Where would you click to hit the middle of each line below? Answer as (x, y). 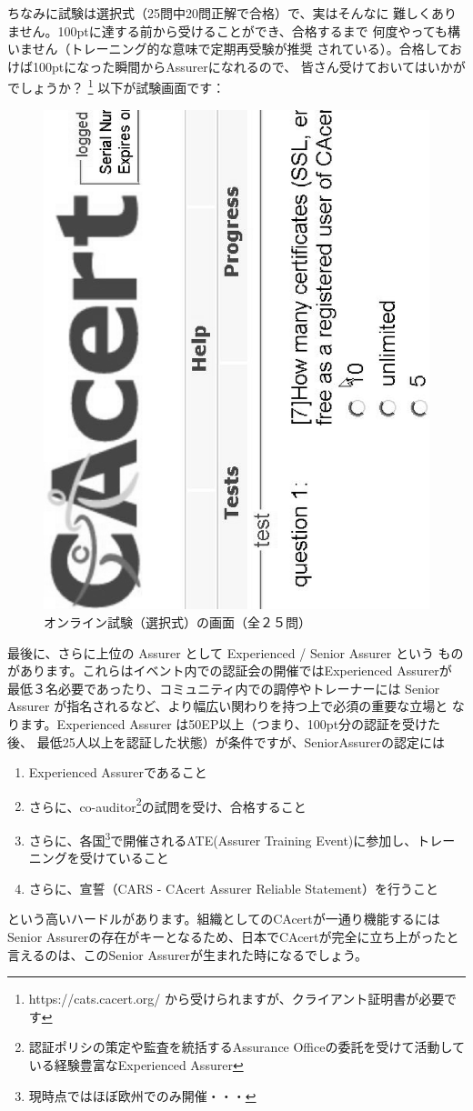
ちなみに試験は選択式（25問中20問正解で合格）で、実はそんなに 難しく (220, 13)
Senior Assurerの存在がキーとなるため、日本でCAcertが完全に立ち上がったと (233, 936)
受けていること (124, 858)
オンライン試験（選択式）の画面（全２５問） (177, 621)
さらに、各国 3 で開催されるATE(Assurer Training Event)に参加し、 (223, 838)
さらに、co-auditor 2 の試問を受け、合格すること (167, 805)
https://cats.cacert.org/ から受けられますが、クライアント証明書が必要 (236, 999)
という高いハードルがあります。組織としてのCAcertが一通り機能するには (224, 919)
